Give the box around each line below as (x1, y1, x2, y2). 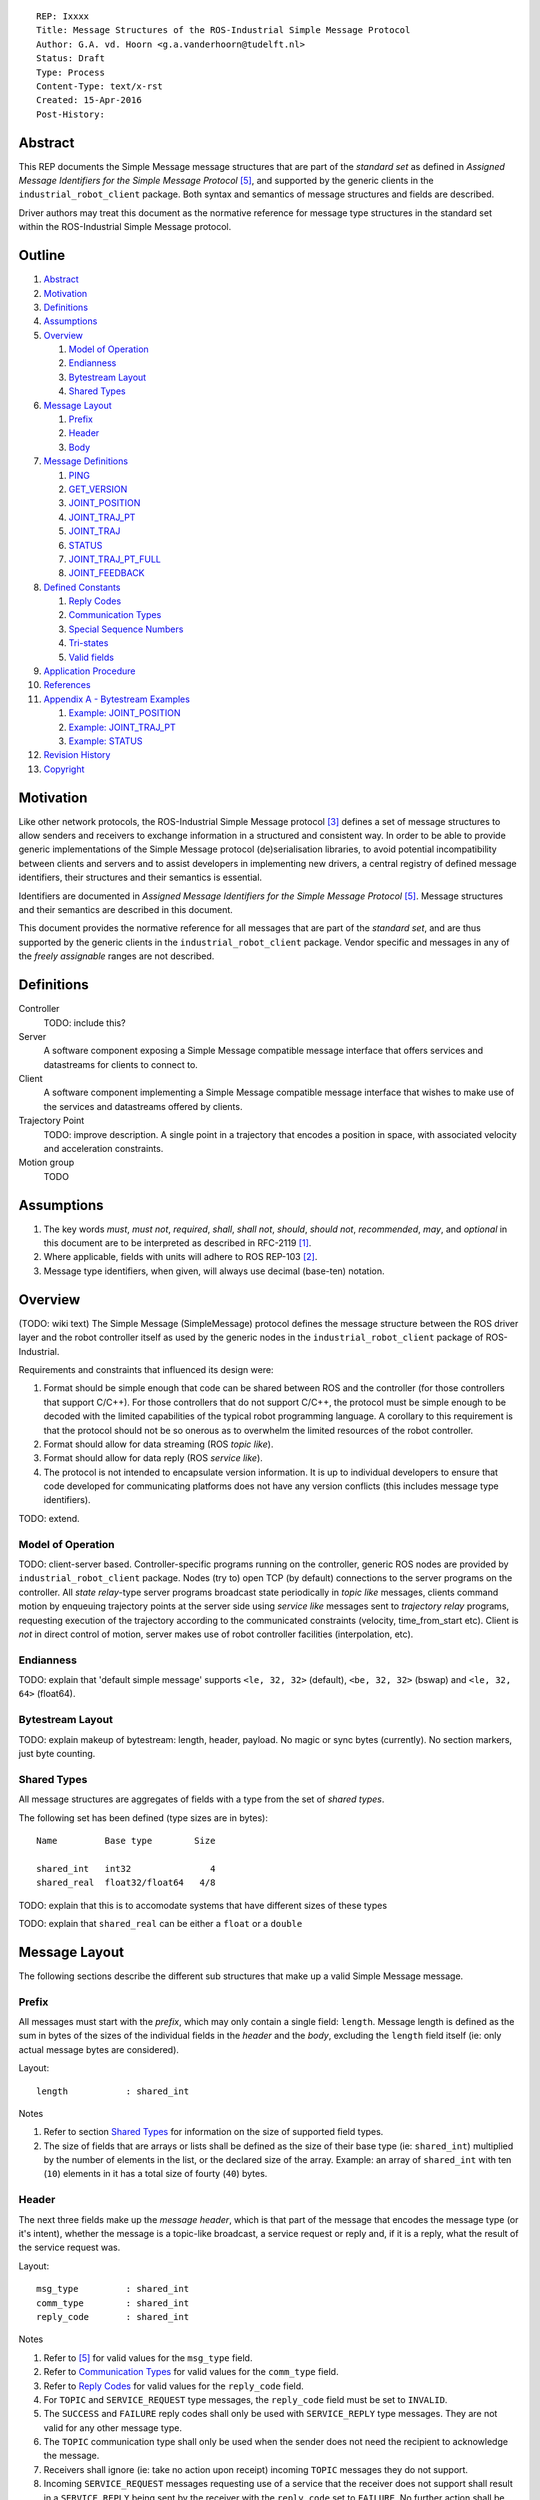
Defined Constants (43, 581, 121, 593)
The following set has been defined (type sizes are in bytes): (18, 1811, 269, 1824)
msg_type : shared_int (36, 2283, 190, 2295)
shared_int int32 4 (36, 1863, 216, 1874)
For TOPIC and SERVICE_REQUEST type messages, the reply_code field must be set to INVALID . (43, 2393, 448, 2405)
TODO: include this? (43, 1016, 126, 1029)
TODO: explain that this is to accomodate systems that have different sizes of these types (18, 1899, 388, 1911)
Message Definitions (43, 455, 129, 467)
